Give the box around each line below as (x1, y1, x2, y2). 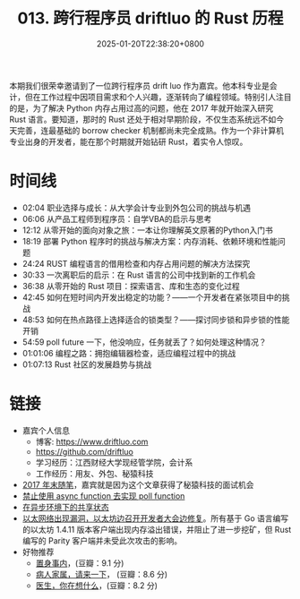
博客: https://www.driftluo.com (35, 436, 149, 447)
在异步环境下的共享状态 (21, 501, 109, 512)
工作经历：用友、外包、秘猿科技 (35, 467, 154, 479)
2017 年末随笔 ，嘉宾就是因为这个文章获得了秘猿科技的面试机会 (21, 479, 254, 490)
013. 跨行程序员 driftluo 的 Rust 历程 (17, 8, 284, 29)
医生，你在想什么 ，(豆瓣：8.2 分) (35, 579, 159, 591)
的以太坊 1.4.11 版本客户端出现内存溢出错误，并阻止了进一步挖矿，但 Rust (21, 524, 292, 535)
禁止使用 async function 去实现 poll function (21, 490, 185, 501)
